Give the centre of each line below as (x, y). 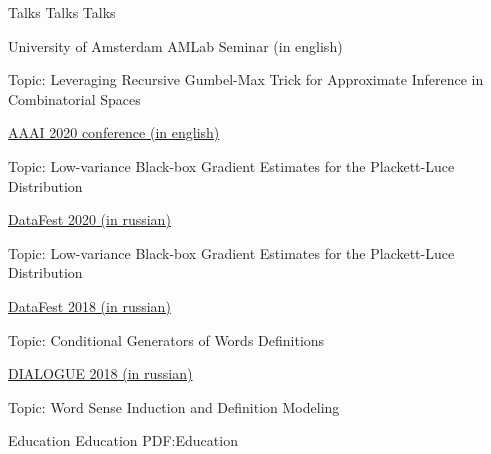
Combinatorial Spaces (74, 98)
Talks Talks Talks (62, 12)
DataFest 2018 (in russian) (89, 305)
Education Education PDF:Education (123, 440)
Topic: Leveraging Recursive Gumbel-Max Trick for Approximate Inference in (246, 79)
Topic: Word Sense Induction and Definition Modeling (174, 406)
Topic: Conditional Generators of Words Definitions (166, 339)
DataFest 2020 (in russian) (89, 219)
